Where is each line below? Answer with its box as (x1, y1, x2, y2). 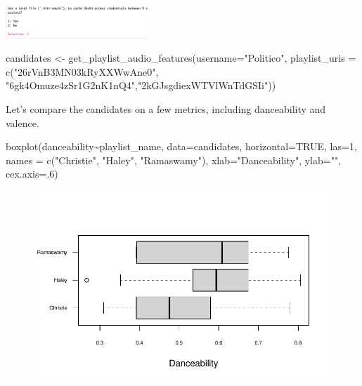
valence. (6, 115, 39, 130)
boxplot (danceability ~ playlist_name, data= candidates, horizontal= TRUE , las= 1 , (6, 139, 357, 154)
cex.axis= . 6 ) (6, 166, 58, 181)
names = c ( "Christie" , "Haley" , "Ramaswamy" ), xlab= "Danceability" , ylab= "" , (6, 152, 342, 167)
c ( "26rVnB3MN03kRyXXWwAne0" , (6, 64, 159, 79)
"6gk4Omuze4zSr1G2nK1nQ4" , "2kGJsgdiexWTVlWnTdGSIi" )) (6, 78, 276, 93)
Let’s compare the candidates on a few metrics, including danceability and (6, 102, 326, 117)
